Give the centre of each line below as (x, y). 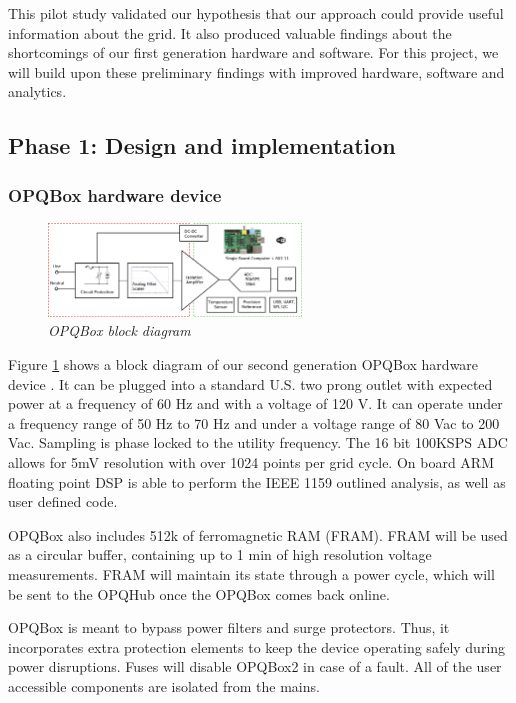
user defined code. (63, 501)
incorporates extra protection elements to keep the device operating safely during (257, 646)
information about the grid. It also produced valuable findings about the (230, 32)
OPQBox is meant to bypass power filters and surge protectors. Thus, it (229, 627)
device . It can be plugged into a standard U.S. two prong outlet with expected (250, 383)
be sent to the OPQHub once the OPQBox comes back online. (199, 593)
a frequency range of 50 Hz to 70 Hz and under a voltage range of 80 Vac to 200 (254, 422)
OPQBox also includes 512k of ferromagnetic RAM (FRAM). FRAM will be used (258, 534)
